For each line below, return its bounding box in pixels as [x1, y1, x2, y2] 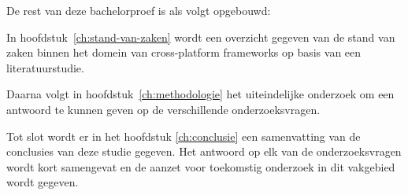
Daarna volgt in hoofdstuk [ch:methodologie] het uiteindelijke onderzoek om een [6, 86, 395, 102]
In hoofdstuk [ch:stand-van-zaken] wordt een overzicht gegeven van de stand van [6, 28, 395, 45]
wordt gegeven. [6, 174, 79, 190]
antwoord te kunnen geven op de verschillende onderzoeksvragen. [6, 101, 321, 117]
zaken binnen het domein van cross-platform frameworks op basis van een [6, 44, 362, 61]
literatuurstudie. [6, 59, 84, 75]
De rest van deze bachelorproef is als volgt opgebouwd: [6, 2, 271, 18]
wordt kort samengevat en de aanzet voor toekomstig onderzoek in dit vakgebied [6, 158, 395, 175]
